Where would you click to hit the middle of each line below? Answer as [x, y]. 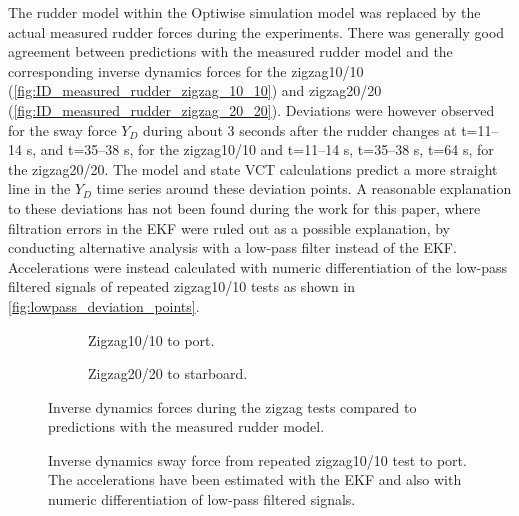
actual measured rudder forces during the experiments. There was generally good [256, 31]
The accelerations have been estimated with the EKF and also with [255, 479]
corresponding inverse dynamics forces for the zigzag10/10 [186, 70]
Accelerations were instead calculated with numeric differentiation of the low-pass [257, 266]
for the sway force [62, 129]
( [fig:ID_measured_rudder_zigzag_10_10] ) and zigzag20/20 [195, 90]
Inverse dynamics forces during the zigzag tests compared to [232, 406]
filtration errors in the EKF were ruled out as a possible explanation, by [229, 227]
